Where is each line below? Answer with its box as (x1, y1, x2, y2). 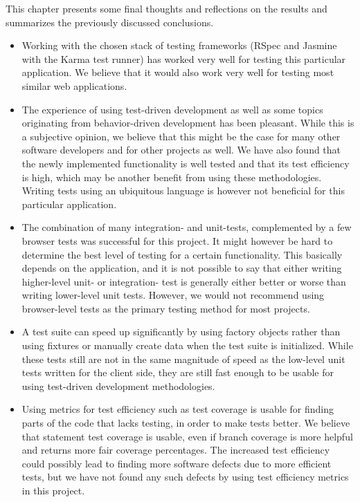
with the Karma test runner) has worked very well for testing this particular (21, 51, 346, 66)
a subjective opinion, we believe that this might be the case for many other (21, 129, 341, 143)
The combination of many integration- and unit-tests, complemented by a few (21, 220, 352, 234)
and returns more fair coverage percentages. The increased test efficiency (21, 443, 330, 457)
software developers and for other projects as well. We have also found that (21, 142, 341, 157)
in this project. (21, 483, 85, 497)
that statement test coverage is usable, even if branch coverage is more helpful (21, 429, 353, 443)
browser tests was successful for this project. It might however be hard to (21, 233, 333, 248)
